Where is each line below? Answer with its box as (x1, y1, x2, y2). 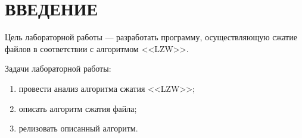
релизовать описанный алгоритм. (18, 122, 138, 134)
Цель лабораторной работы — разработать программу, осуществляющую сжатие (5, 31, 297, 43)
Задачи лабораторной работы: (5, 62, 111, 75)
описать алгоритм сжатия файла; (18, 102, 137, 114)
